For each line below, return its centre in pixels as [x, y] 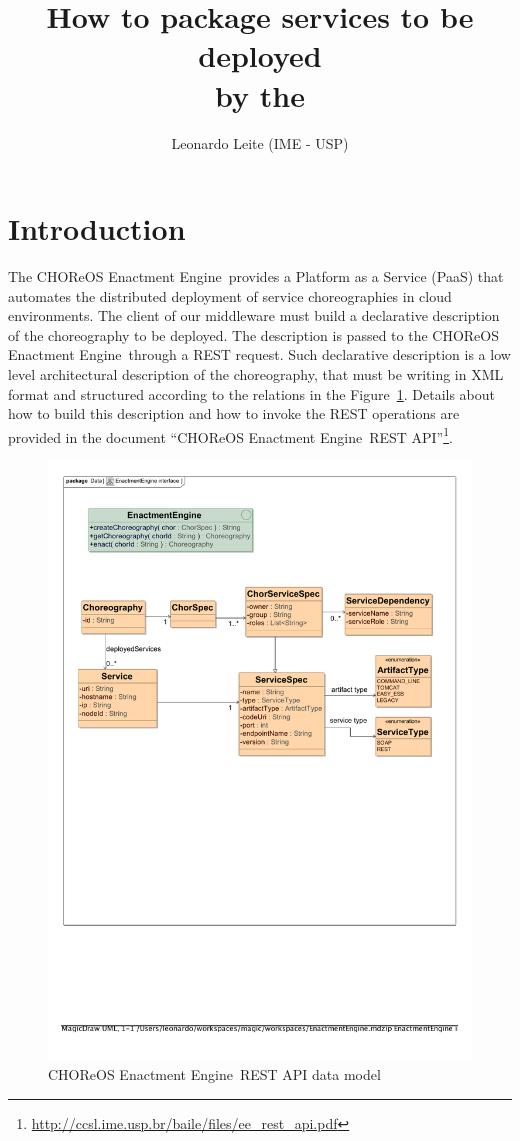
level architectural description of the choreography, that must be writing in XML [256, 374]
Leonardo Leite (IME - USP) [260, 142]
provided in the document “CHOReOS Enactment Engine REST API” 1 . [230, 435]
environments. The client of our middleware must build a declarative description [254, 315]
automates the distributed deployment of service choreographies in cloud [230, 295]
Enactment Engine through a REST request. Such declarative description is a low [259, 354]
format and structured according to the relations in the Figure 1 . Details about [252, 393]
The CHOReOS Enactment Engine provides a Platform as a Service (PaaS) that [256, 276]
